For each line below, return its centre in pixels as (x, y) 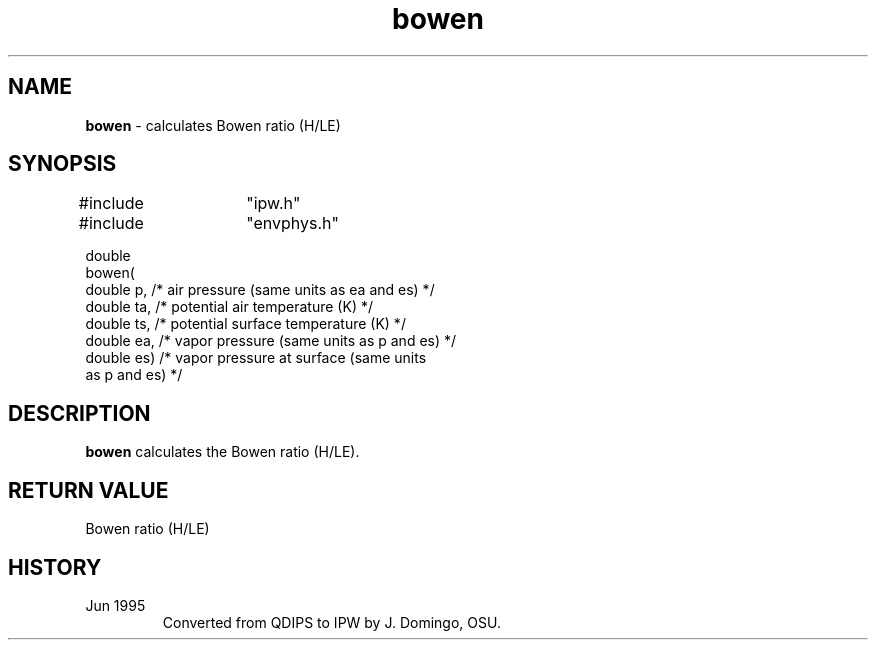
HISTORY (55, 567)
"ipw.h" (273, 203)
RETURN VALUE (88, 490)
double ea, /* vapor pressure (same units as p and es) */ (271, 341)
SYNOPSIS (62, 164)
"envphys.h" (292, 223)
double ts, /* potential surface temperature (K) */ (245, 324)
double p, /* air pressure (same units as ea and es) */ (260, 290)
